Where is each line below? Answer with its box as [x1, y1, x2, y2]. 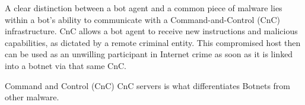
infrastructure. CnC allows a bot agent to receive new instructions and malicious [5, 25, 298, 37]
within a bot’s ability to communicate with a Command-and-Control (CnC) [5, 13, 281, 25]
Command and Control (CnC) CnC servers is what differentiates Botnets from [5, 79, 291, 91]
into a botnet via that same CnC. [5, 59, 127, 71]
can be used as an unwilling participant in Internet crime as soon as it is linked [5, 48, 293, 60]
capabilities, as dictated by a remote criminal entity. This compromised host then [5, 36, 301, 48]
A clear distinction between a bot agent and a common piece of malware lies [5, 2, 282, 14]
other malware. [5, 91, 59, 103]
